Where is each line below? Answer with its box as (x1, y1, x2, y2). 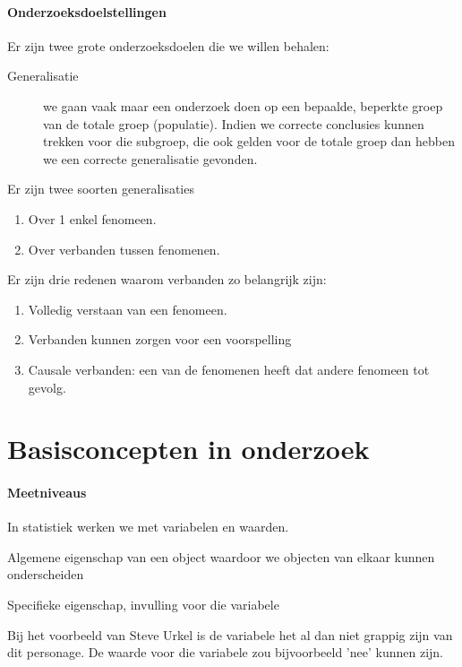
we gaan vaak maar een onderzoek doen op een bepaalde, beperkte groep (43, 96, 443, 115)
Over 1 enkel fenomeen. (28, 209, 157, 228)
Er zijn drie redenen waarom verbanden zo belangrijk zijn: (7, 270, 327, 289)
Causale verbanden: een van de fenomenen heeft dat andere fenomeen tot (28, 359, 430, 378)
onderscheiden (7, 565, 84, 584)
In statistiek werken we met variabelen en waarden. (7, 517, 289, 536)
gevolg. (28, 377, 66, 396)
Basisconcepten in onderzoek (7, 430, 370, 467)
